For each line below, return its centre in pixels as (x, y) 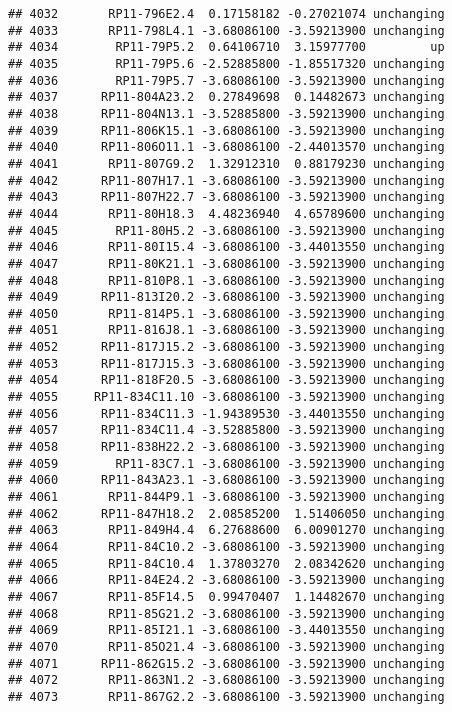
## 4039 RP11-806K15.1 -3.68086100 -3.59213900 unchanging (226, 130)
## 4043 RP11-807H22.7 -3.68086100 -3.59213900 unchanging (226, 197)
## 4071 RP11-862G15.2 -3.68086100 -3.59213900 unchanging (226, 663)
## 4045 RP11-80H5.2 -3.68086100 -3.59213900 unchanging (226, 230)
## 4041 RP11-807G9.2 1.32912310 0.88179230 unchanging (226, 163)
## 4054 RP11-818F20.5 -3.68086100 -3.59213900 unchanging (226, 380)
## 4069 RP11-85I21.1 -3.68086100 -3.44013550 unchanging (226, 630)
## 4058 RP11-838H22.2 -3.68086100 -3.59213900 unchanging (226, 447)
